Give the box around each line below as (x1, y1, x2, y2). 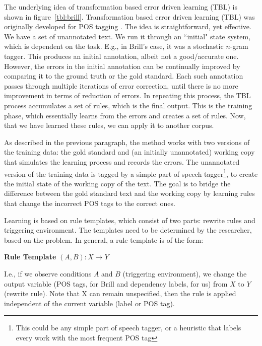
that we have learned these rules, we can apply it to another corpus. (4, 120, 214, 130)
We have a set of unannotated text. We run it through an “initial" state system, (4, 31, 251, 41)
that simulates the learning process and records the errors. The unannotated (4, 156, 240, 167)
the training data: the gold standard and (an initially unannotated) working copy (4, 147, 255, 157)
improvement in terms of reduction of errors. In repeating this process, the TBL (4, 90, 251, 101)
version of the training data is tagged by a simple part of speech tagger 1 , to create (4, 167, 258, 179)
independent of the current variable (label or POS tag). (4, 298, 175, 308)
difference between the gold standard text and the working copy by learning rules (4, 188, 255, 198)
